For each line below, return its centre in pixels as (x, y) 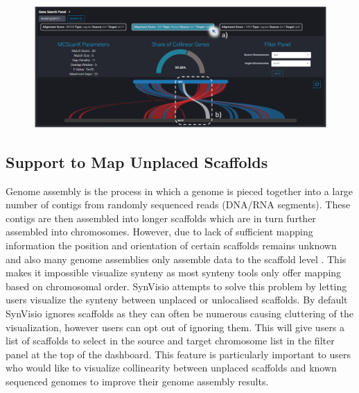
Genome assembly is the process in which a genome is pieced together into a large (179, 191)
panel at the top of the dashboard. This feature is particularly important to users (178, 354)
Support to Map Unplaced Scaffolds (137, 161)
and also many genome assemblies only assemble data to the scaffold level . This (176, 259)
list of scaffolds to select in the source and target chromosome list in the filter (170, 341)
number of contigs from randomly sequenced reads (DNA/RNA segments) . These (178, 204)
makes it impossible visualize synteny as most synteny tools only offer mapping (174, 273)
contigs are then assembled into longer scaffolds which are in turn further (161, 218)
